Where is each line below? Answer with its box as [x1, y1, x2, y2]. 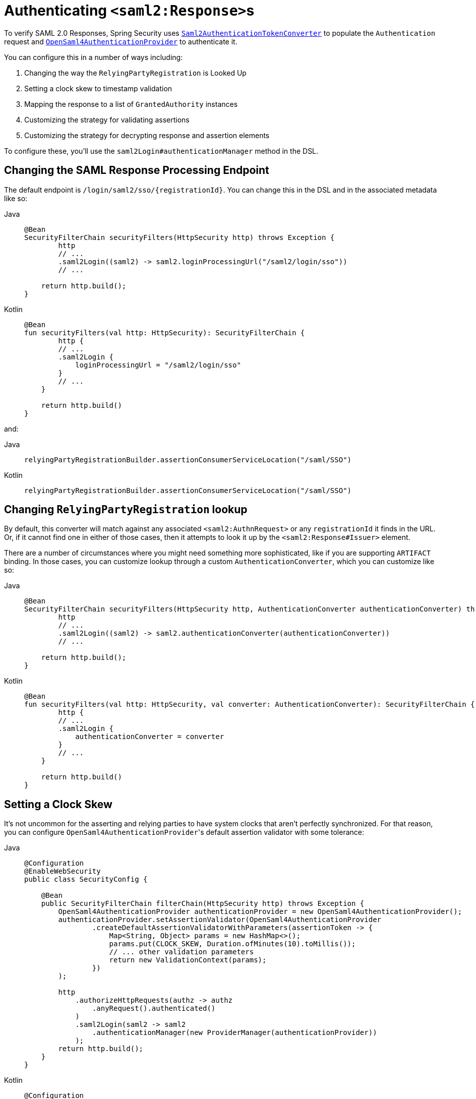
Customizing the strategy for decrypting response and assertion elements [24, 131, 270, 140]
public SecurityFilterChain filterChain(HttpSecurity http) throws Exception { [41, 899, 365, 908]
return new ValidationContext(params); [109, 956, 267, 964]
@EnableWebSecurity [24, 867, 101, 876]
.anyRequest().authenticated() [92, 1004, 216, 1013]
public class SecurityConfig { [24, 875, 148, 884]
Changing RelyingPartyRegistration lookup [4, 503, 248, 516]
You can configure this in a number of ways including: [4, 52, 183, 62]
